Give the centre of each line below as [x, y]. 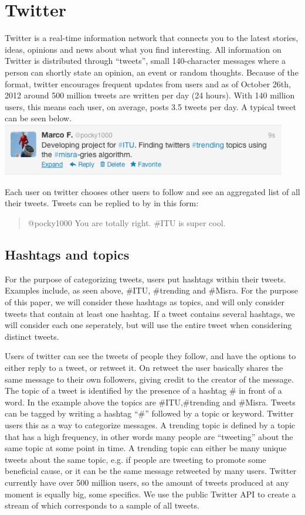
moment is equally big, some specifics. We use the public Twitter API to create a [150, 494]
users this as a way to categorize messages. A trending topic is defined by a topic [150, 424]
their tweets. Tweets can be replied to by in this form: [102, 203]
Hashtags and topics [67, 255]
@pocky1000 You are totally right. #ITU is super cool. [127, 223]
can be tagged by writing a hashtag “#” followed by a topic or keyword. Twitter [149, 413]
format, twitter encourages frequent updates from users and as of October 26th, [148, 83]
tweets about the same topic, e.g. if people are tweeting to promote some [135, 459]
